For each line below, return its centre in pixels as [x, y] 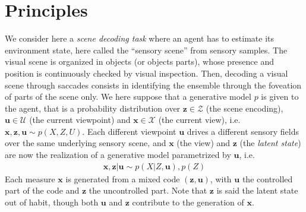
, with [221, 178]
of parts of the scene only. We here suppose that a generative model [128, 96]
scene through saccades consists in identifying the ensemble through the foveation [153, 85]
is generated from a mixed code [123, 178]
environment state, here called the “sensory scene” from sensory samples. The [146, 50]
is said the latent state [257, 190]
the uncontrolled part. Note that [148, 190]
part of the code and [42, 190]
